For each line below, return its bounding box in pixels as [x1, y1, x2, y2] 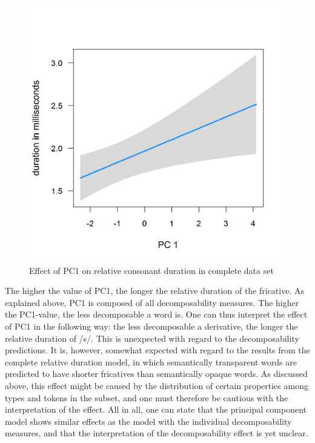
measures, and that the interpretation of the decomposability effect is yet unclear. [5, 427, 308, 439]
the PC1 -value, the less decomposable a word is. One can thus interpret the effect [5, 308, 308, 321]
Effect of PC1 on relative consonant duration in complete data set [29, 264, 274, 276]
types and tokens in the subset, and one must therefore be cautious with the [5, 391, 288, 404]
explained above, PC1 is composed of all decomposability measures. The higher [5, 296, 299, 308]
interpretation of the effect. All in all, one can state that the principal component [5, 403, 307, 416]
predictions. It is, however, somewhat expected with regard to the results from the [5, 344, 310, 356]
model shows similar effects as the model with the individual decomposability [5, 415, 292, 427]
